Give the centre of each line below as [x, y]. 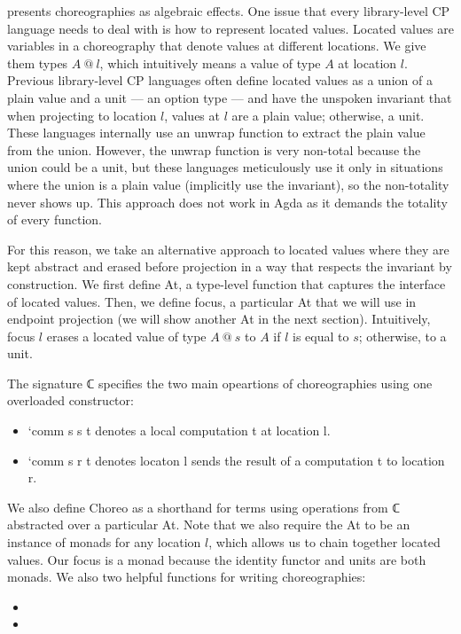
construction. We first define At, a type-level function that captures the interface [227, 283]
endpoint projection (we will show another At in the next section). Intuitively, [219, 319]
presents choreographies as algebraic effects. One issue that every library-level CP [229, 11]
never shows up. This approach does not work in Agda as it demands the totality [227, 202]
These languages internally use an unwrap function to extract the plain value [216, 133]
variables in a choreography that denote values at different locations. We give [217, 46]
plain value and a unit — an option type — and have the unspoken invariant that [230, 97]
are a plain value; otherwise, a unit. [328, 115]
